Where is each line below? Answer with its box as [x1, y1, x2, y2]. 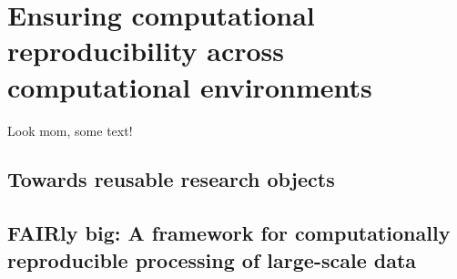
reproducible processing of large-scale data [7, 245, 417, 274]
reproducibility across [7, 32, 284, 69]
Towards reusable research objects [7, 165, 335, 193]
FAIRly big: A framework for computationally [7, 219, 451, 247]
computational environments [7, 67, 372, 105]
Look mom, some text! [7, 120, 133, 139]
